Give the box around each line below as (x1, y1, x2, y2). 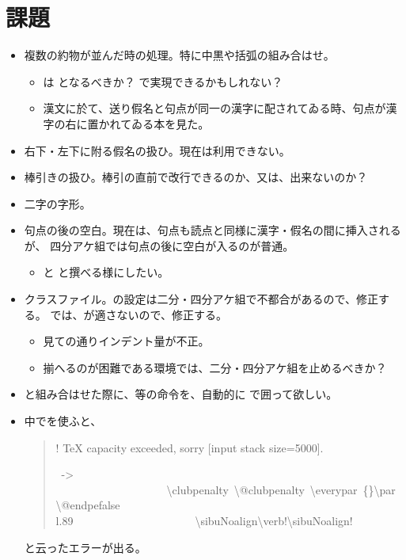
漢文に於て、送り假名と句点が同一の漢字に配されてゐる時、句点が (43, 100, 386, 116)
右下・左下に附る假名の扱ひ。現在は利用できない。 (24, 142, 290, 158)
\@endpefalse (55, 497, 120, 513)
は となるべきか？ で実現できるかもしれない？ (43, 73, 283, 90)
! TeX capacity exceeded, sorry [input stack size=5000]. (55, 439, 324, 455)
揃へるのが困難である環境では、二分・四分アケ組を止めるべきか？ (43, 359, 387, 375)
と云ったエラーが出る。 (24, 539, 146, 555)
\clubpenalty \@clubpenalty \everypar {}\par (166, 481, 396, 497)
